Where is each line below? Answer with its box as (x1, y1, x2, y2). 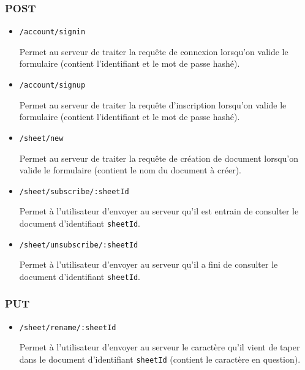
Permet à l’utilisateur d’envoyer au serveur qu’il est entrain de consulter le (19, 205, 299, 217)
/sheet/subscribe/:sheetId (19, 187, 129, 196)
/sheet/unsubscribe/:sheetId (19, 240, 138, 249)
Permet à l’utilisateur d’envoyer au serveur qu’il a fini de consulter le (19, 258, 278, 271)
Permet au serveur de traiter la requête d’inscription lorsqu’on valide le (19, 98, 287, 111)
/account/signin (19, 28, 86, 37)
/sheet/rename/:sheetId (19, 323, 116, 332)
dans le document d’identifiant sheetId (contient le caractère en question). (19, 353, 301, 366)
